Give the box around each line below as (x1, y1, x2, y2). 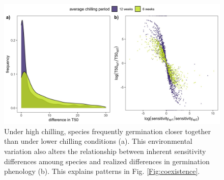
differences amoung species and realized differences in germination (4, 156, 210, 166)
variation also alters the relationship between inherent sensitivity (4, 145, 206, 156)
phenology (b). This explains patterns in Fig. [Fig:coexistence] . (4, 166, 200, 176)
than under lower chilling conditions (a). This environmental (4, 136, 192, 146)
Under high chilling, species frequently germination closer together (4, 125, 211, 136)
